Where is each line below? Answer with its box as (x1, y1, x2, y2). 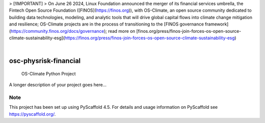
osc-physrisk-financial (9, 57, 81, 65)
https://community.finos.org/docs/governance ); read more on (10, 28, 135, 34)
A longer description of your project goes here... (9, 82, 106, 88)
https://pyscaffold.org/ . (9, 111, 56, 117)
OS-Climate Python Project (21, 71, 76, 76)
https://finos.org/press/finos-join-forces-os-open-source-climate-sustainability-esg (64, 35, 235, 41)
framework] (205, 21, 229, 27)
